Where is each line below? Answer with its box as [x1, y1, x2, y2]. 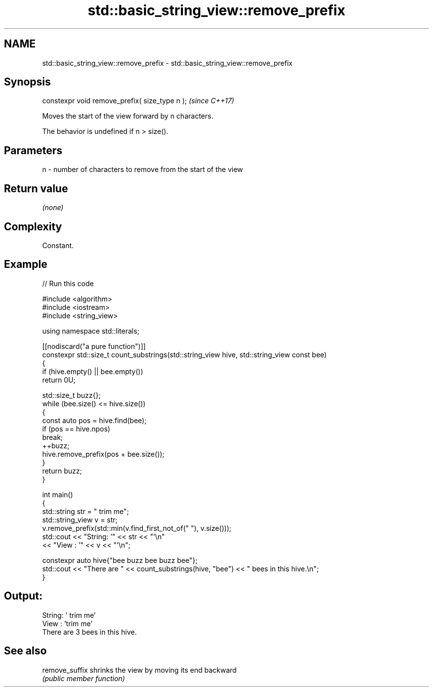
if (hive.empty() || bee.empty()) [42, 367, 143, 376]
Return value [4, 182, 68, 195]
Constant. [42, 241, 74, 250]
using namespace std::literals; [42, 326, 139, 335]
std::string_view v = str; [42, 515, 118, 524]
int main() [42, 490, 73, 499]
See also [4, 645, 47, 657]
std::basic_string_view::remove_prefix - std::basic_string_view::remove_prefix [42, 58, 293, 67]
